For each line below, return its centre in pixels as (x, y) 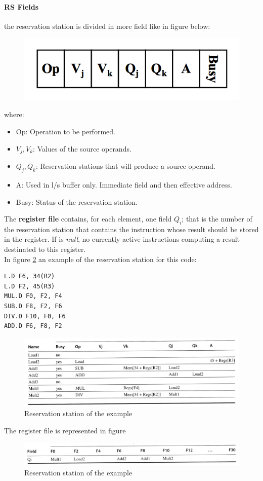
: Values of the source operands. (82, 148)
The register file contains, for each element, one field (88, 219)
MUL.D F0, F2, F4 (33, 296)
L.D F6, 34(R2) (30, 276)
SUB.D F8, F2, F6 (33, 306)
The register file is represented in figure (65, 430)
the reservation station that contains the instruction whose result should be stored (131, 229)
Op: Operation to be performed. (65, 132)
